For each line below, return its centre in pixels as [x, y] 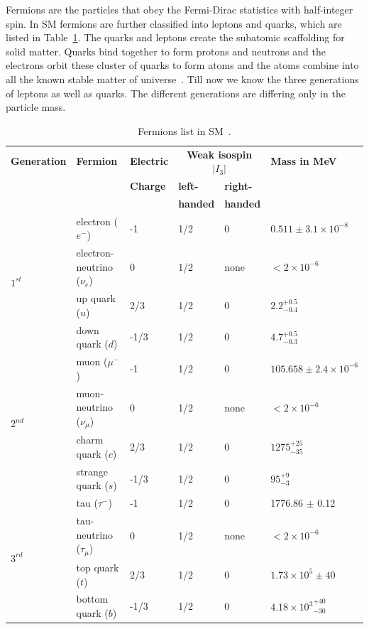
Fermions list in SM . [184, 130]
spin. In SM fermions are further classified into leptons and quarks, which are [174, 23]
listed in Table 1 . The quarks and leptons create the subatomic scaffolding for [175, 37]
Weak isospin [220, 154]
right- [238, 186]
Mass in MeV [304, 161]
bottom [92, 599]
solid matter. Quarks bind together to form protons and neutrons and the [166, 51]
